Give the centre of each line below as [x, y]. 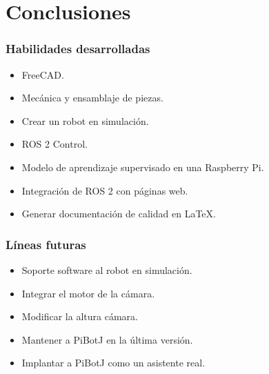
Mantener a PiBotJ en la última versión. [107, 339]
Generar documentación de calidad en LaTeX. [119, 214]
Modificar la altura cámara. [80, 316]
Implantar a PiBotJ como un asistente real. [113, 363]
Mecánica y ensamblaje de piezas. [92, 98]
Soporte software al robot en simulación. [107, 269]
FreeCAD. [43, 74]
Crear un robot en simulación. [85, 120]
